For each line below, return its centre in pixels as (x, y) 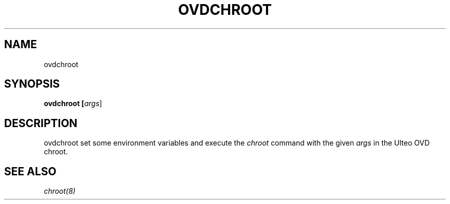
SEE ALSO (30, 171)
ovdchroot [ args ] (73, 104)
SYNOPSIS (32, 84)
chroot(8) (60, 191)
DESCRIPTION (41, 123)
